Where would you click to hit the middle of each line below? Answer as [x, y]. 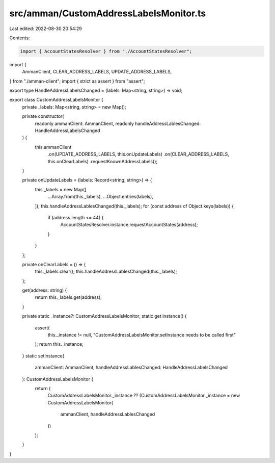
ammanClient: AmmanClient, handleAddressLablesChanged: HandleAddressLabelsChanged [131, 368]
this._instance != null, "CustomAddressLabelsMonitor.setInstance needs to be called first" [142, 335]
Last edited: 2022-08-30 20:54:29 [46, 29]
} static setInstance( [43, 356]
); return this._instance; [59, 344]
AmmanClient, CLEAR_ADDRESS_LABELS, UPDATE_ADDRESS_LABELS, [97, 72]
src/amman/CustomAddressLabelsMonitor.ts [108, 13]
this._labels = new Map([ [61, 189]
